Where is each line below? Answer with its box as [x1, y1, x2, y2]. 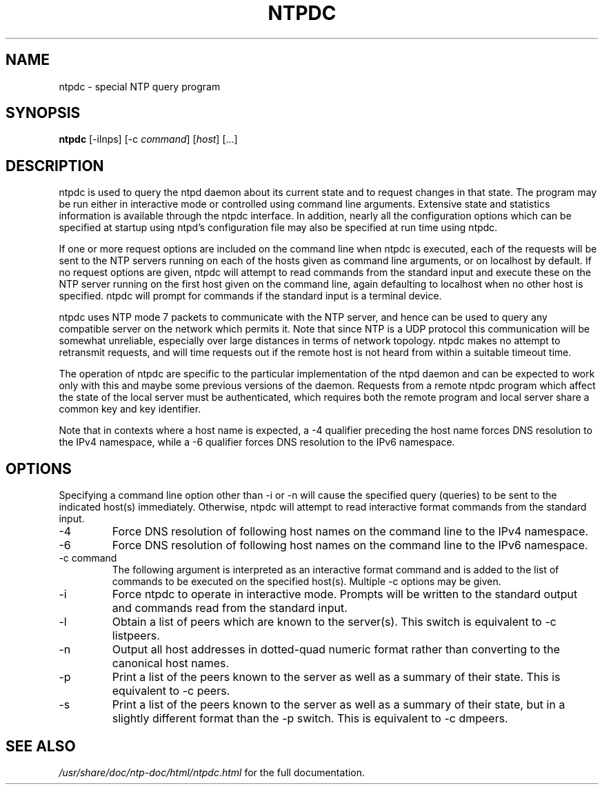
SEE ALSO [6, 737, 76, 755]
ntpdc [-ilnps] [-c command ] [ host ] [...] [59, 133, 238, 146]
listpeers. [112, 629, 160, 643]
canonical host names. [112, 656, 230, 671]
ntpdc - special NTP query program [59, 80, 221, 92]
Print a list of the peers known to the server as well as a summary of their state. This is [112, 670, 561, 684]
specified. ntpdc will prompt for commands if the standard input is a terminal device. [59, 290, 442, 302]
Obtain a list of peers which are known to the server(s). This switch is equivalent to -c [112, 615, 556, 629]
